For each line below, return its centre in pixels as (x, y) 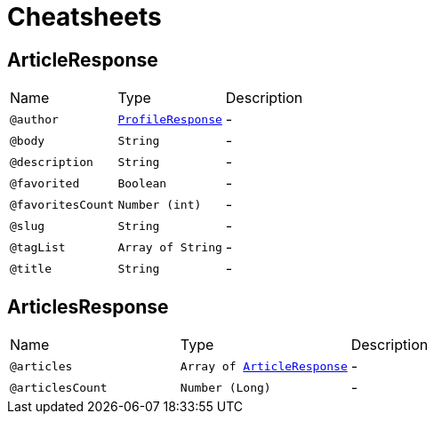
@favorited (45, 183)
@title (31, 268)
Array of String (170, 247)
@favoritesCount (62, 204)
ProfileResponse (170, 119)
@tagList (38, 247)
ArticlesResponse (88, 306)
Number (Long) (225, 387)
